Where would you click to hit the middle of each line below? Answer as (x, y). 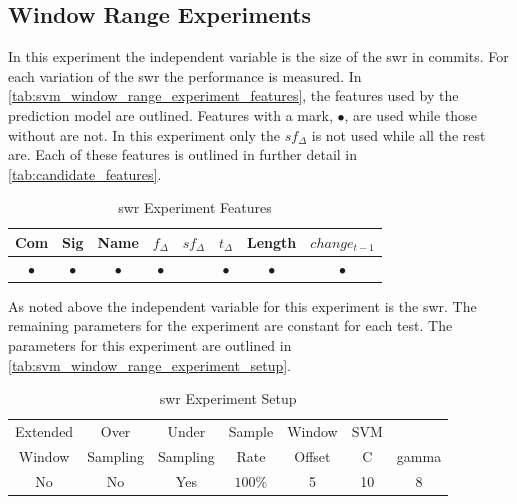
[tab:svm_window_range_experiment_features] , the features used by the (233, 95)
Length (272, 241)
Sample (251, 431)
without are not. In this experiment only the (144, 134)
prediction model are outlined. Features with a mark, (170, 114)
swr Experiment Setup (228, 398)
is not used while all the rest (398, 134)
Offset (312, 455)
